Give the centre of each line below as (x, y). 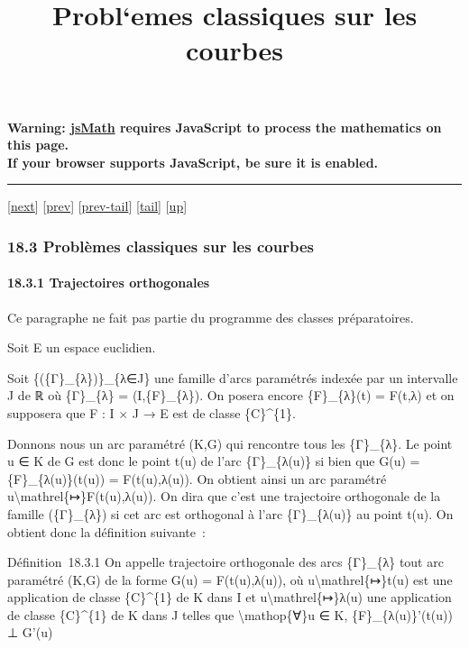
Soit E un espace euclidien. (82, 347)
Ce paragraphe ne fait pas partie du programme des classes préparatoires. (211, 317)
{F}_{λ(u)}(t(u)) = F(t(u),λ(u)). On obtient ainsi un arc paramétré (197, 478)
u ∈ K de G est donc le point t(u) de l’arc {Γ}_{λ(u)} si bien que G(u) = (214, 461)
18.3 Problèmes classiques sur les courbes (161, 246)
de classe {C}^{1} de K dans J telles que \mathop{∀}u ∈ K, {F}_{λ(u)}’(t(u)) (230, 614)
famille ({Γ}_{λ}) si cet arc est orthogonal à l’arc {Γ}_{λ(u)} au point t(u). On (230, 513)
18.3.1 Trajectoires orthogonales (109, 283)
